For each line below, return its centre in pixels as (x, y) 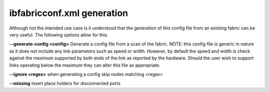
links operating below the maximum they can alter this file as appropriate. (85, 65)
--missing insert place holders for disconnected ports (65, 83)
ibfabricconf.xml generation (69, 13)
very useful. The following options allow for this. (59, 34)
